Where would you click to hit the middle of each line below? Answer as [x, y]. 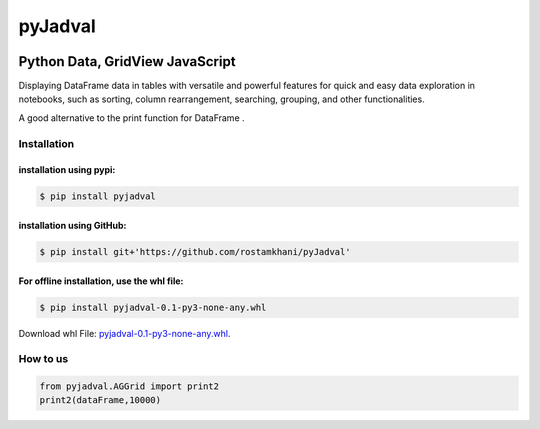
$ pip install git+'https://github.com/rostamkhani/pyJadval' [195, 251]
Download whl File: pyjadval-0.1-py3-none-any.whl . [124, 333]
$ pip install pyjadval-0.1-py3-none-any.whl [153, 307]
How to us [43, 359]
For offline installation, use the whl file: [101, 281]
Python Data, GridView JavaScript [127, 61]
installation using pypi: [67, 170]
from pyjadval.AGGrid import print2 [129, 386]
